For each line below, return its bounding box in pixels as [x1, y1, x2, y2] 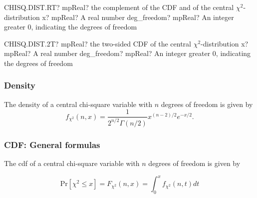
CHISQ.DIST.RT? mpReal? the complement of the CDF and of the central [4, 2, 234, 12]
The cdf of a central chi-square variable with [4, 158, 140, 168]
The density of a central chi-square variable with [4, 98, 152, 109]
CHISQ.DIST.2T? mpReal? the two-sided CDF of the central [4, 38, 191, 48]
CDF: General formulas [4, 138, 100, 150]
